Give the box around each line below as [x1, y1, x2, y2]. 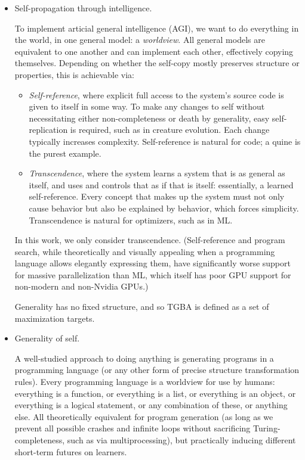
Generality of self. [14, 332, 80, 344]
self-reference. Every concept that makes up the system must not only [29, 190, 285, 203]
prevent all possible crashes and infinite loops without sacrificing [14, 422, 251, 434]
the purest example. [29, 147, 101, 159]
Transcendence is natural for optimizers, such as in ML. [29, 213, 233, 226]
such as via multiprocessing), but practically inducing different [67, 434, 296, 446]
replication [29, 123, 68, 136]
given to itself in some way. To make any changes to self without [29, 100, 265, 113]
